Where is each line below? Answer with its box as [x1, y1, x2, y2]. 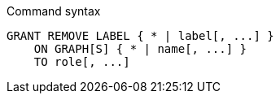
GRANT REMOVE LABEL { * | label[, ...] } [7, 29, 274, 42]
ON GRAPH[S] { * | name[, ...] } [33, 42, 247, 55]
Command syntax [7, 4, 101, 18]
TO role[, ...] [33, 55, 130, 68]
